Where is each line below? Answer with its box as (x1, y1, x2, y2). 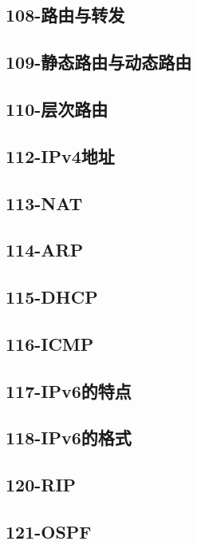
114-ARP (6, 237, 84, 262)
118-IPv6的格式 (6, 425, 132, 450)
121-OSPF (6, 519, 92, 543)
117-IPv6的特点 (6, 378, 132, 403)
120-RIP (6, 472, 77, 497)
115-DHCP (6, 284, 98, 309)
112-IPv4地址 (6, 143, 115, 168)
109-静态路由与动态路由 (6, 50, 192, 74)
